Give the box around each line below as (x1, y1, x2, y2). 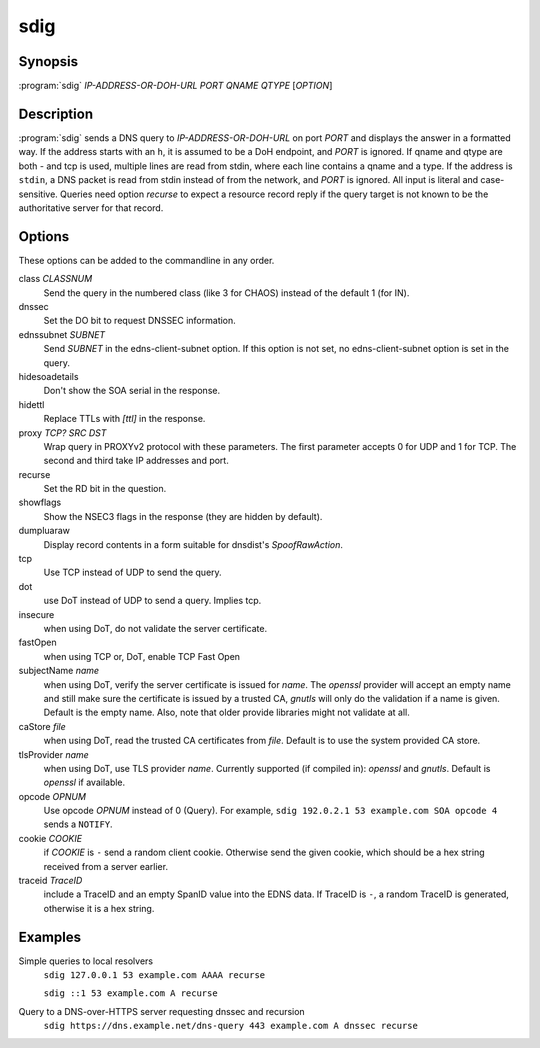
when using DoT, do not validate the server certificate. (43, 622, 268, 634)
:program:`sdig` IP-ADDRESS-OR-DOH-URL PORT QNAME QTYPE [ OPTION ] (18, 80, 333, 92)
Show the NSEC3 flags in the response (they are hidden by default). (43, 510, 323, 522)
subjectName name (18, 665, 100, 677)
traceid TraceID (18, 875, 83, 887)
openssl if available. (43, 776, 126, 789)
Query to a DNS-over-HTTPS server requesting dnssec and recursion (18, 1005, 305, 1017)
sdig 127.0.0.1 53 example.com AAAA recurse (43, 970, 266, 981)
